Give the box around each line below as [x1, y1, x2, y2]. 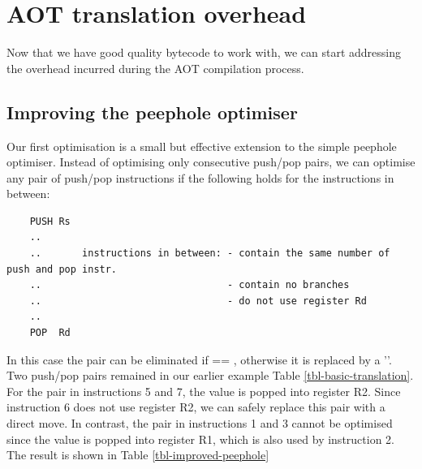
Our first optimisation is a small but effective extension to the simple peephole [6, 137, 397, 154]
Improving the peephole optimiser [6, 99, 298, 124]
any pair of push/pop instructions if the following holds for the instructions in [6, 169, 394, 186]
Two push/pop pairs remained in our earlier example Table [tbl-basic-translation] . [6, 367, 414, 384]
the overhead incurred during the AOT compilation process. [6, 59, 304, 76]
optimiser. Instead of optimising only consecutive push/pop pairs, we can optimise [6, 153, 416, 170]
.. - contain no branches [29, 279, 350, 291]
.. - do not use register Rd [29, 295, 367, 307]
